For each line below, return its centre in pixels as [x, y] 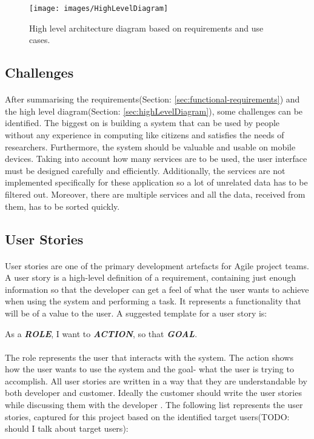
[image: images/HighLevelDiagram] [99, 8]
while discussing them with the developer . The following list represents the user [154, 405]
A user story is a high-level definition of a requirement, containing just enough [150, 277]
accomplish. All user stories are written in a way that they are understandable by [156, 380]
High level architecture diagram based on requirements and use [146, 28]
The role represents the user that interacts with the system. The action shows [149, 357]
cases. [40, 40]
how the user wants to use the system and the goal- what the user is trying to [149, 369]
